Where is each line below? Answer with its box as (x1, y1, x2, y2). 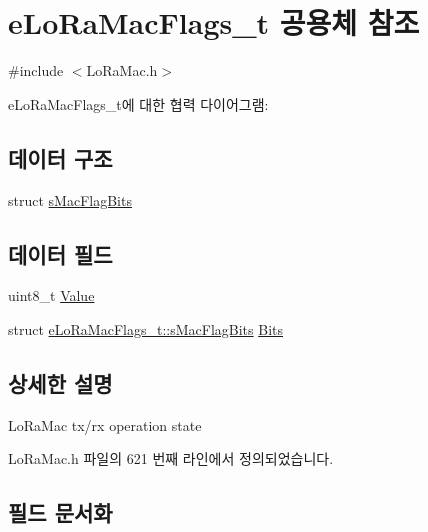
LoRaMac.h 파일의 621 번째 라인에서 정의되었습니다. (8, 448, 334, 469)
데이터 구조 (8, 142, 113, 173)
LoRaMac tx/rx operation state (8, 414, 202, 435)
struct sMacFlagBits (8, 189, 132, 210)
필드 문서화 (8, 497, 113, 528)
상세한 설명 (8, 367, 113, 398)
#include (8, 60, 64, 81)
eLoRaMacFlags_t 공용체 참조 (8, 2, 420, 43)
